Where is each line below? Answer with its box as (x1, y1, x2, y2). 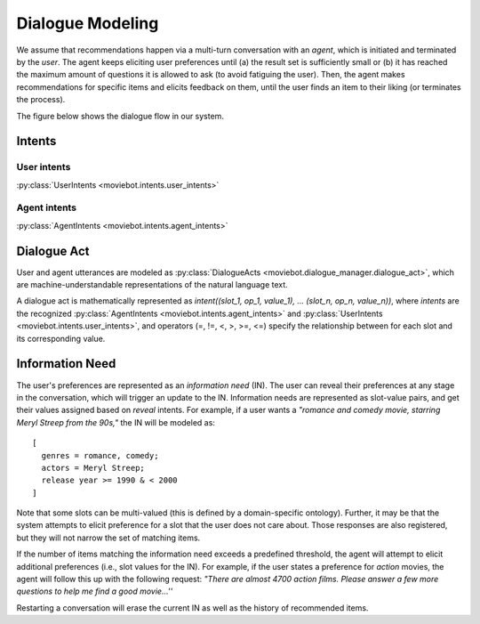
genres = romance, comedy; (41, 450, 159, 460)
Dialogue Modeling (16, 13, 159, 33)
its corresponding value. (16, 333, 106, 344)
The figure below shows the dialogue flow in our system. (16, 110, 224, 121)
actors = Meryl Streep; (41, 463, 146, 473)
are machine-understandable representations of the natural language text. (16, 280, 288, 290)
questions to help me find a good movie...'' (16, 586, 173, 596)
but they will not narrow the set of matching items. (16, 532, 201, 543)
